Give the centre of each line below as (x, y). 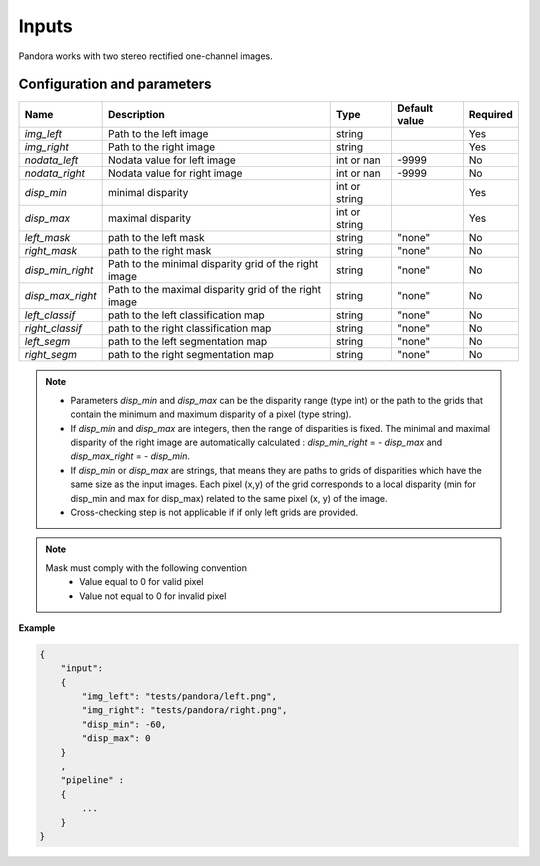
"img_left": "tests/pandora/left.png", (179, 696)
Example (37, 627)
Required (491, 115)
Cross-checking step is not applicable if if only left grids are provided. (214, 512)
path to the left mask (156, 238)
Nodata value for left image (172, 160)
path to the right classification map (189, 328)
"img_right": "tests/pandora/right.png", (184, 710)
